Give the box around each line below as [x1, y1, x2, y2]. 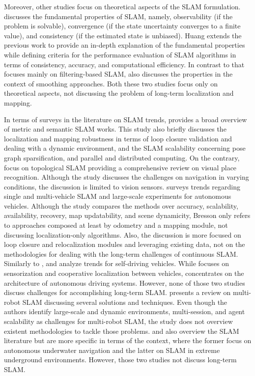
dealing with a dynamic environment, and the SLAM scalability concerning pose [4, 143, 246, 153]
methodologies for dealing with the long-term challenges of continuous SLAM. [4, 248, 238, 259]
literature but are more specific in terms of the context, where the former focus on [4, 335, 252, 346]
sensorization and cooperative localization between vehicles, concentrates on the [4, 268, 244, 278]
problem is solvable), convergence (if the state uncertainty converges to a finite [4, 21, 241, 31]
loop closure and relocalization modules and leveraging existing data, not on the [4, 239, 245, 249]
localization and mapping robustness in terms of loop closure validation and [4, 133, 232, 143]
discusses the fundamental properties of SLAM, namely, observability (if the [4, 11, 233, 21]
